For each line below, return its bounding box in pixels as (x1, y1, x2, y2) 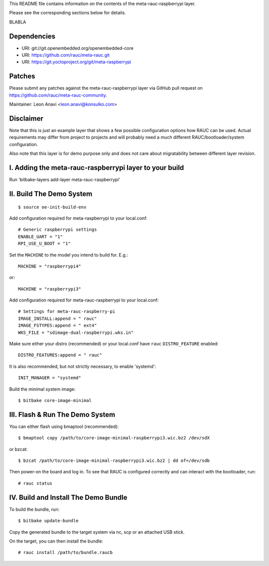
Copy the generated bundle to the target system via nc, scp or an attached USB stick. (9, 529, 185, 535)
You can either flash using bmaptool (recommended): (9, 424, 119, 429)
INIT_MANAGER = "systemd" (18, 375, 82, 381)
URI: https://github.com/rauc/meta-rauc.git (21, 52, 110, 58)
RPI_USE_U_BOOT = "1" (18, 241, 71, 247)
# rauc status (18, 480, 52, 486)
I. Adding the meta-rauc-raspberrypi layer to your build (9, 163, 184, 172)
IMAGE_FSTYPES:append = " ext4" (18, 323, 97, 328)
